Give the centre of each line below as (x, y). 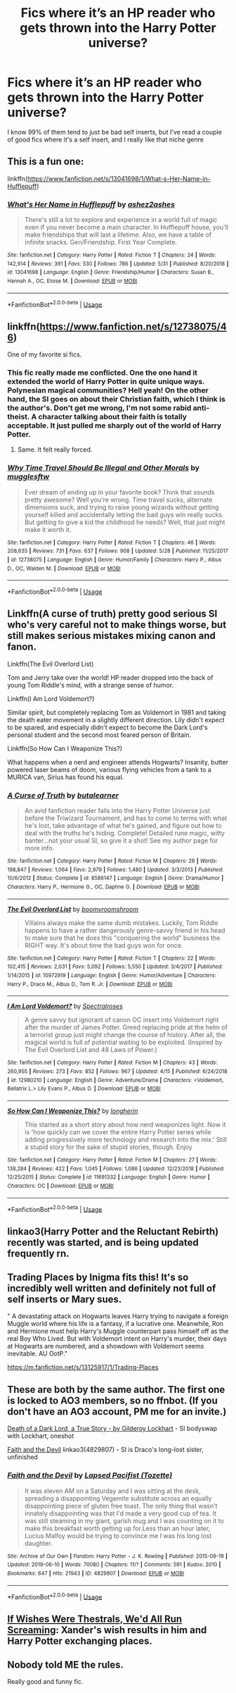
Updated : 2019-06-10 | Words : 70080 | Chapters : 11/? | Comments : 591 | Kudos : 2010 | (114, 1565)
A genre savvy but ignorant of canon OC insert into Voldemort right (122, 1020)
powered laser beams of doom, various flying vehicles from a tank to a (110, 769)
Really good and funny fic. (45, 1682)
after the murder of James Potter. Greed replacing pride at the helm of (126, 1027)
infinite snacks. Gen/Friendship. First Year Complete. (101, 242)
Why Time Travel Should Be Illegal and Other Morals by (104, 468)
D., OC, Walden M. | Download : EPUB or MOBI (64, 569)
